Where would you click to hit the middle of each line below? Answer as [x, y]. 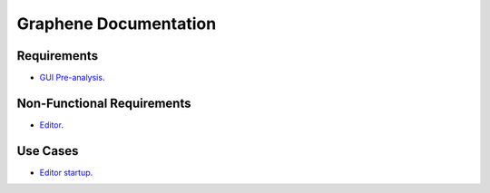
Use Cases [48, 151]
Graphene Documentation [117, 24]
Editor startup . [66, 172]
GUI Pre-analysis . [72, 78]
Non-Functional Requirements [104, 103]
